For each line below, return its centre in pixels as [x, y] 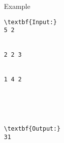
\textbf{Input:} [31, 22]
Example [17, 6]
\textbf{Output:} [32, 129]
